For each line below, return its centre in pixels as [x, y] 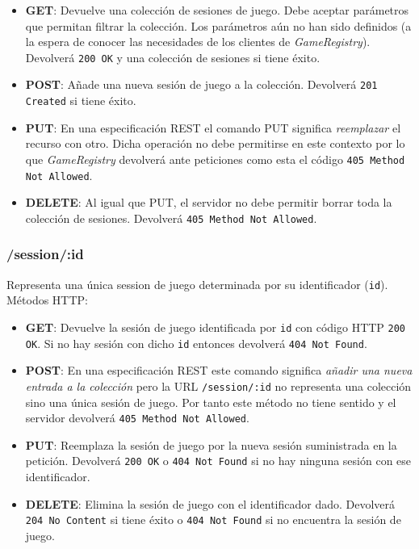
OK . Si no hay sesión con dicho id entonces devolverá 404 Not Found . [196, 343]
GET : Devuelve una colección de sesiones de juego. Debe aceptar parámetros [217, 10]
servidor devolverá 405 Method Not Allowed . [137, 418]
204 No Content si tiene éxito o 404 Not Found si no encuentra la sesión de [213, 520]
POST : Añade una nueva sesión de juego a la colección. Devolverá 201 [201, 84]
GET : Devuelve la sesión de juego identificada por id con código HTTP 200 [216, 327]
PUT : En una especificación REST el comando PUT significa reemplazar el [213, 127]
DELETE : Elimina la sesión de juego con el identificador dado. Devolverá [210, 503]
